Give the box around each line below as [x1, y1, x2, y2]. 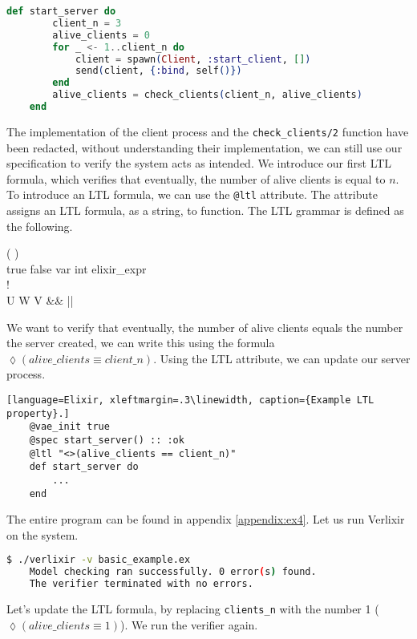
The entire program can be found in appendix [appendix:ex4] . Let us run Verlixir [6, 511, 405, 528]
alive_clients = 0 [52, 29, 151, 41]
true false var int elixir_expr [6, 260, 147, 277]
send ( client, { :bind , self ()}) [75, 65, 242, 77]
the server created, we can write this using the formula [6, 334, 275, 351]
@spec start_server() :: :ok [29, 434, 184, 446]
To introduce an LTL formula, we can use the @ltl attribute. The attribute [6, 186, 378, 203]
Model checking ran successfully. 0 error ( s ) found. [29, 566, 317, 578]
